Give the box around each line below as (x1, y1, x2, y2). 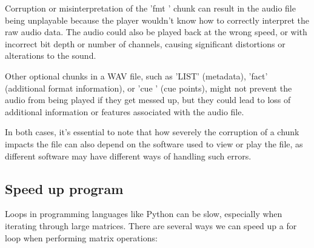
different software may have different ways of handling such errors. (5, 149, 252, 162)
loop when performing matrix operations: (5, 231, 158, 244)
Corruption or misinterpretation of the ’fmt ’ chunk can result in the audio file (5, 2, 296, 14)
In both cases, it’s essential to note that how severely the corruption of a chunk (5, 126, 299, 138)
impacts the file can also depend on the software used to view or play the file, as (5, 137, 303, 150)
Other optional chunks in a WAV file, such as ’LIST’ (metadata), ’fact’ (5, 69, 268, 82)
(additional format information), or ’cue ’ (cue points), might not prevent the (5, 81, 292, 94)
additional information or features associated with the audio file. (5, 105, 244, 118)
